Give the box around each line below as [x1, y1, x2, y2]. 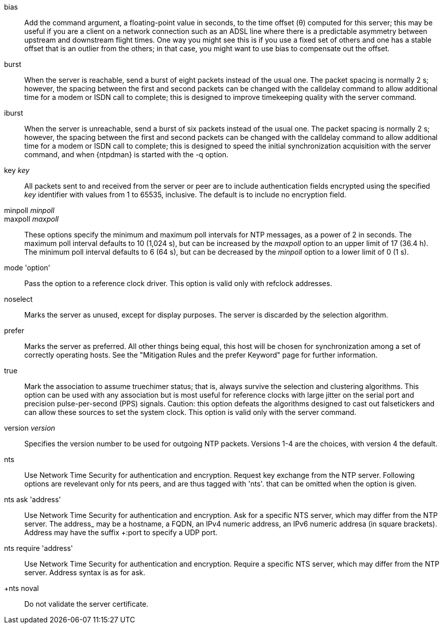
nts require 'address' [4, 544, 73, 552]
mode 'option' [4, 263, 51, 272]
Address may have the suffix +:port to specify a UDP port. [24, 528, 218, 537]
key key [4, 166, 30, 175]
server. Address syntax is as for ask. [24, 568, 145, 577]
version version [4, 424, 55, 432]
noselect [4, 295, 33, 303]
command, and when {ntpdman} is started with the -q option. [24, 150, 229, 159]
